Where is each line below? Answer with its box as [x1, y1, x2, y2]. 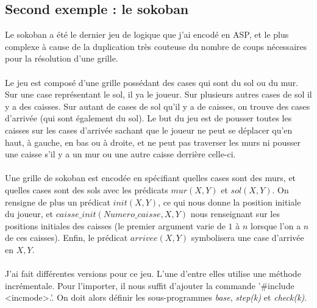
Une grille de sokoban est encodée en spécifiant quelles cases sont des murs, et [5, 171, 296, 184]
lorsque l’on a [250, 219, 301, 232]
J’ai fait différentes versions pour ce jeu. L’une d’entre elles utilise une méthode [5, 267, 301, 280]
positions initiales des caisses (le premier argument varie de [5, 219, 226, 232]
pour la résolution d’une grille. [5, 52, 118, 65]
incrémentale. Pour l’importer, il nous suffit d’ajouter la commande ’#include [5, 279, 294, 292]
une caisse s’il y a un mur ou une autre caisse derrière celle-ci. [5, 148, 236, 160]
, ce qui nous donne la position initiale [158, 195, 301, 208]
